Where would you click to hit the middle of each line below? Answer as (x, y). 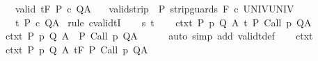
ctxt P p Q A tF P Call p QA (77, 49)
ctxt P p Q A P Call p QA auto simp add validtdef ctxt (159, 36)
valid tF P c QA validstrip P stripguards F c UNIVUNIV (154, 8)
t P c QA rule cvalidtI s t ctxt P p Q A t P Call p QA (163, 22)
